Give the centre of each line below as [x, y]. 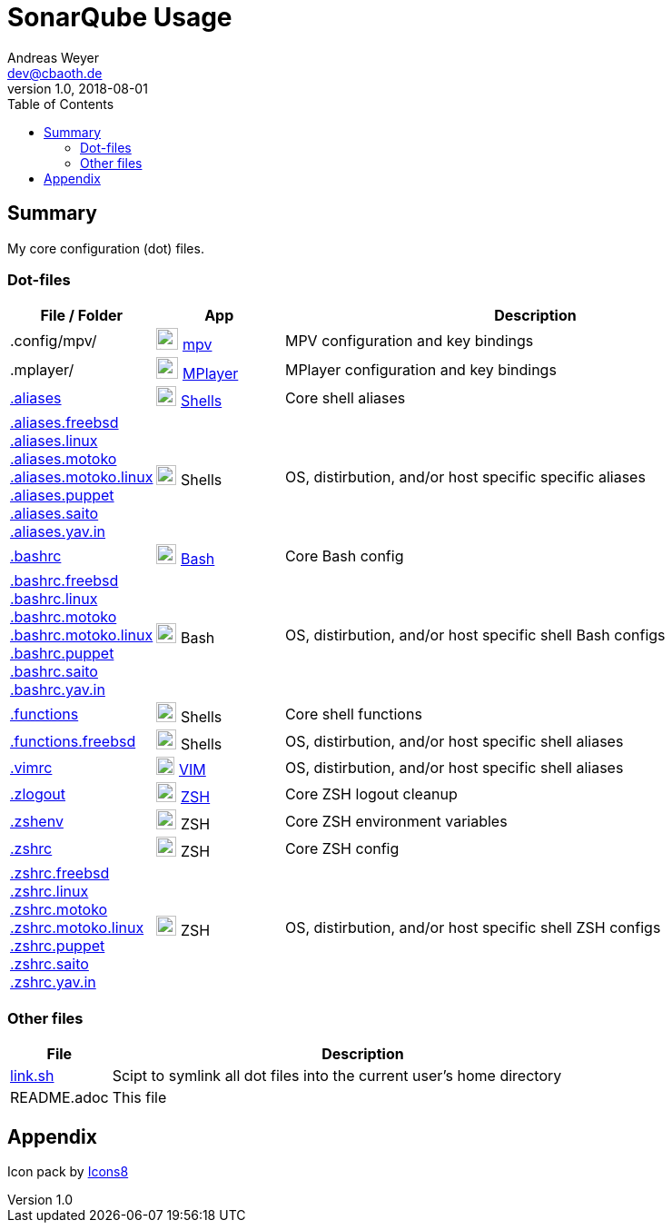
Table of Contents [61, 104]
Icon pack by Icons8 [68, 1171]
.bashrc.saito [54, 672]
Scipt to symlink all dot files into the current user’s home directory [337, 1076]
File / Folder [82, 316]
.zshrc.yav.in [53, 982]
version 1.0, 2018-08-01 [78, 88]
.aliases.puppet [62, 496]
